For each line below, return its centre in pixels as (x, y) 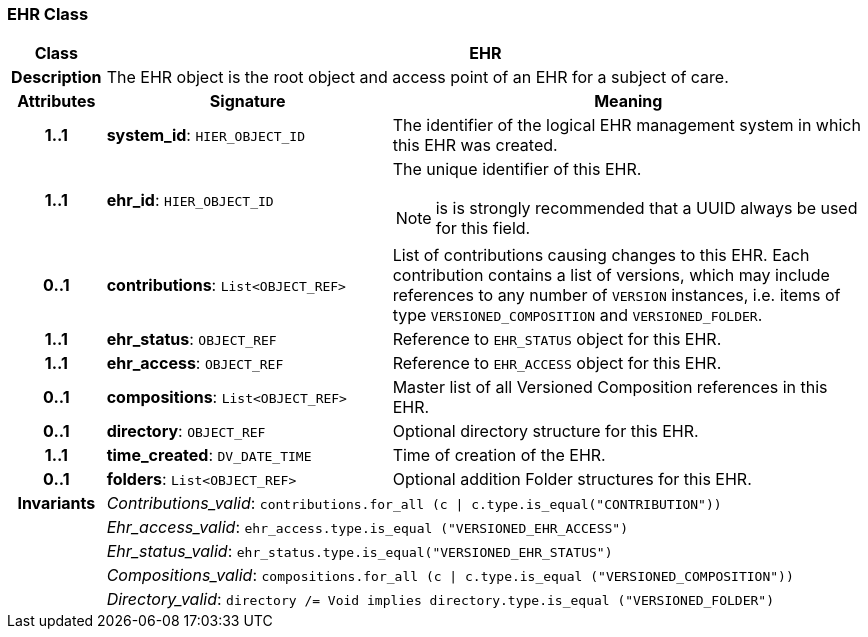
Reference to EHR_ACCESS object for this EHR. (557, 363)
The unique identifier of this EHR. (517, 169)
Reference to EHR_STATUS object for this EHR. (557, 339)
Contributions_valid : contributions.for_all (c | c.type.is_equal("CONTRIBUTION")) (414, 503)
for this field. (483, 228)
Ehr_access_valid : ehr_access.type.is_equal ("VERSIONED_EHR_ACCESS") (367, 527)
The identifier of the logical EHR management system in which (626, 125)
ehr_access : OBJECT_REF (195, 363)
